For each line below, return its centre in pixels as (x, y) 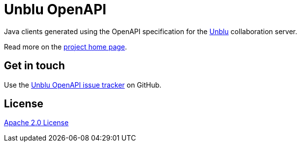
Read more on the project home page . (66, 47)
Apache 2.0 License (36, 123)
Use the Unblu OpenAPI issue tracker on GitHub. (83, 85)
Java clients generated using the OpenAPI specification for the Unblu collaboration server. (151, 31)
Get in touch (35, 66)
